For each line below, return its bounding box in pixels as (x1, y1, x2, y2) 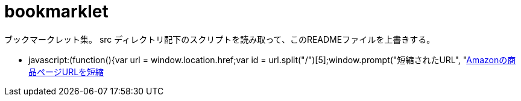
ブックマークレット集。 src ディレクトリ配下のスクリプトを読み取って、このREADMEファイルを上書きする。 (4, 34, 435, 44)
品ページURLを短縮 (28, 66, 104, 77)
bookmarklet (4, 1, 109, 22)
